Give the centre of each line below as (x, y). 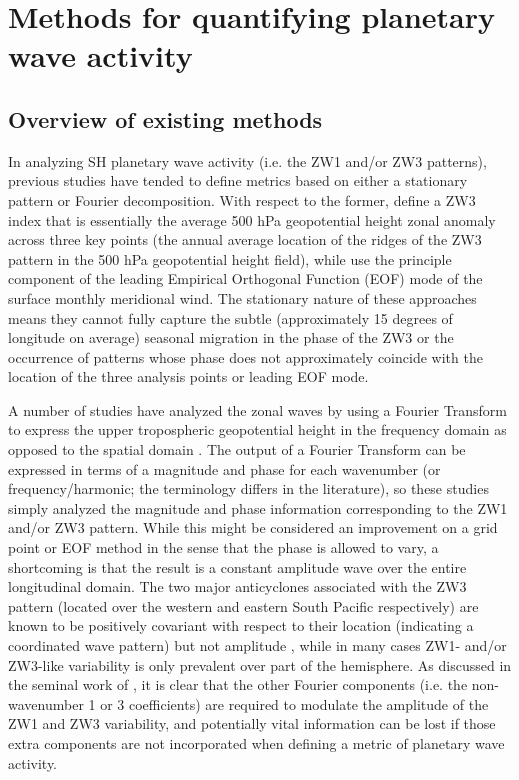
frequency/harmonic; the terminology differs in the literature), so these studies (248, 488)
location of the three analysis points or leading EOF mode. (188, 376)
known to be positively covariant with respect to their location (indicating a (241, 625)
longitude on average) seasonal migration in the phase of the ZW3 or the (231, 337)
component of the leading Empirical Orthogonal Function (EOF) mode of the (245, 278)
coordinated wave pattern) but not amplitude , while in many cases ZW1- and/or (257, 645)
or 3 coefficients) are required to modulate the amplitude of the (294, 703)
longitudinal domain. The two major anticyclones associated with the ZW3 (237, 586)
